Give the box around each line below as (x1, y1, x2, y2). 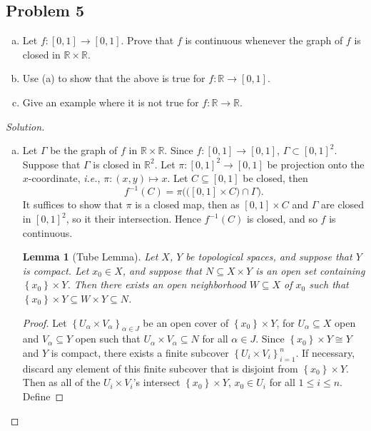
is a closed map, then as (135, 197, 240, 212)
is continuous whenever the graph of (185, 33, 343, 48)
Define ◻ (22, 388, 64, 403)
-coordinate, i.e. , (28, 171, 101, 186)
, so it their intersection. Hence (66, 211, 201, 226)
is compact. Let (22, 263, 89, 278)
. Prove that (121, 33, 174, 48)
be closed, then (243, 171, 308, 186)
